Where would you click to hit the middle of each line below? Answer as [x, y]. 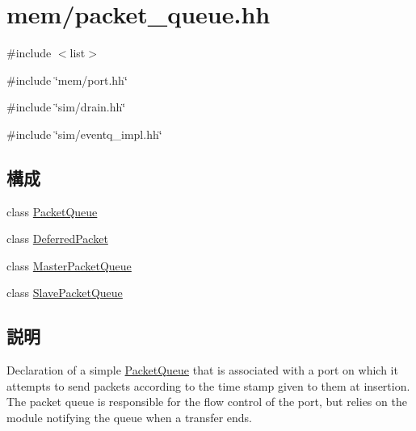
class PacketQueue [52, 211]
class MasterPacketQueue [69, 265]
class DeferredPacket [57, 239]
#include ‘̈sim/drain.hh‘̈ [66, 107]
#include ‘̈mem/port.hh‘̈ [67, 80]
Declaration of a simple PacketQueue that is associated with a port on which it [202, 370]
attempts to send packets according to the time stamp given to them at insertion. [208, 385]
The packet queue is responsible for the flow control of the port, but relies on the [207, 402]
